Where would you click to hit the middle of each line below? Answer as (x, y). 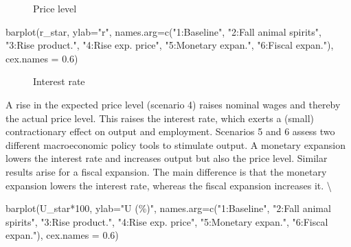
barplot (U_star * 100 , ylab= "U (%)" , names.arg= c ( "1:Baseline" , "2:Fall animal (168, 208)
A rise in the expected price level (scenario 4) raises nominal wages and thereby (173, 104)
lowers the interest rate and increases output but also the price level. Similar (167, 158)
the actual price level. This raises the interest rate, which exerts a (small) (160, 118)
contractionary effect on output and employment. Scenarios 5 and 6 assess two (170, 131)
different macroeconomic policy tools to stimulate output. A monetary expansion (176, 144)
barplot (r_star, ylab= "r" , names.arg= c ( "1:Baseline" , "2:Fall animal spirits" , (163, 31)
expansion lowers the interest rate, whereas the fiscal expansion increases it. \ (169, 185)
